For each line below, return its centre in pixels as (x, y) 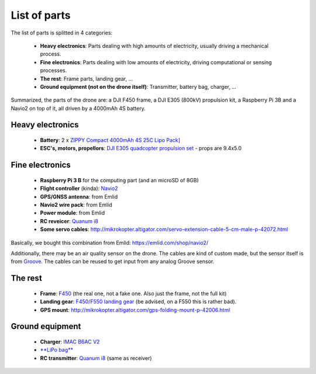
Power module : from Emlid (73, 213)
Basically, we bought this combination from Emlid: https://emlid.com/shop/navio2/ (110, 243)
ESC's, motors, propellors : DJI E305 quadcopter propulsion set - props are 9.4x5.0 (141, 148)
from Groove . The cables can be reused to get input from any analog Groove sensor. (113, 262)
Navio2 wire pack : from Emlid (76, 205)
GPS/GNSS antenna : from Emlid (79, 196)
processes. (54, 71)
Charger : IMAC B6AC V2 (70, 341)
